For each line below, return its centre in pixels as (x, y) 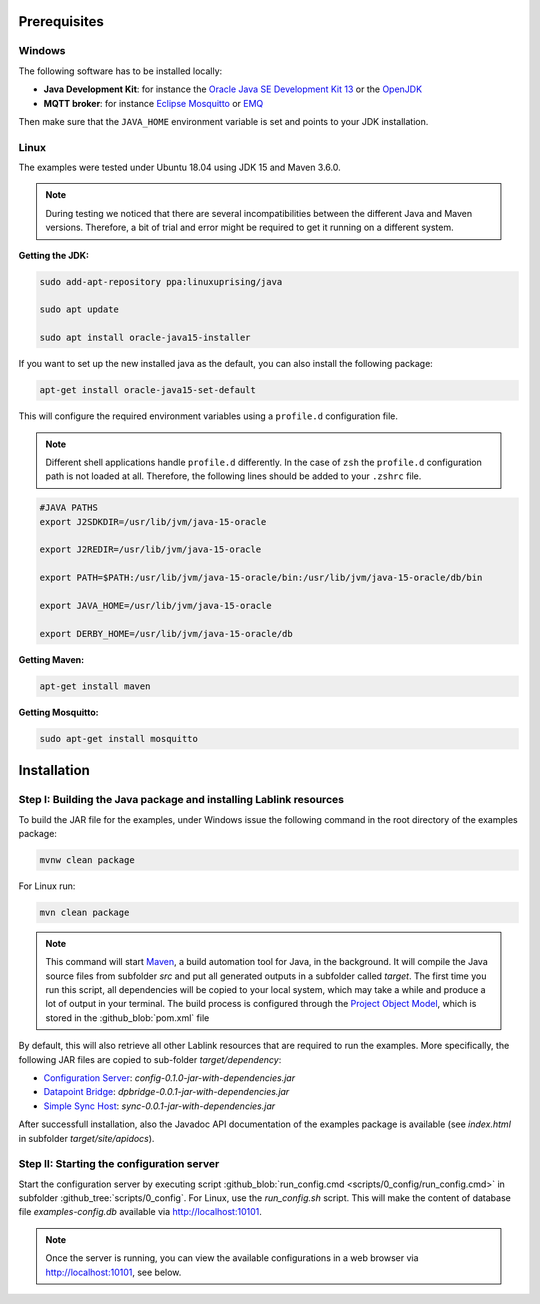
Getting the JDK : (54, 255)
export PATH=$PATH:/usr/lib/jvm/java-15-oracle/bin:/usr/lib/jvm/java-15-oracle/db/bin (261, 578)
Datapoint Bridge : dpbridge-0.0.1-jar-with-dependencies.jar (166, 1092)
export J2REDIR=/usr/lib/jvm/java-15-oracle (150, 549)
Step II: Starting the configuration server (119, 1164)
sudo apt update (79, 309)
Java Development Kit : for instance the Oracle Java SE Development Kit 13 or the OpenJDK (233, 89)
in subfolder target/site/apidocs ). (86, 1138)
